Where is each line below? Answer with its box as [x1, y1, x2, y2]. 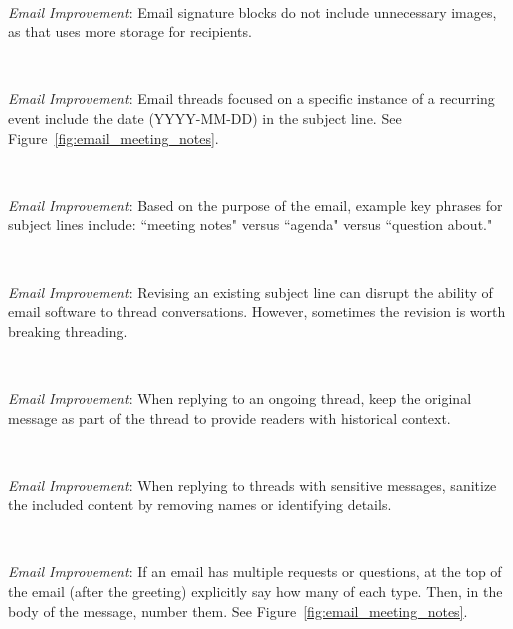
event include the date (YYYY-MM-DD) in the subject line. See [8, 107, 402, 128]
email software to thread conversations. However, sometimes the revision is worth [8, 301, 506, 322]
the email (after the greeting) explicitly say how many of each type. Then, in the [8, 581, 503, 602]
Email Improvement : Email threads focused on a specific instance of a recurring [8, 88, 495, 109]
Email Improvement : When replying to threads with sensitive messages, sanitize [8, 474, 497, 495]
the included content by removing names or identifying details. [8, 494, 392, 515]
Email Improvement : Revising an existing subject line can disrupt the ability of [8, 281, 493, 302]
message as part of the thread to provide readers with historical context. [8, 407, 451, 428]
